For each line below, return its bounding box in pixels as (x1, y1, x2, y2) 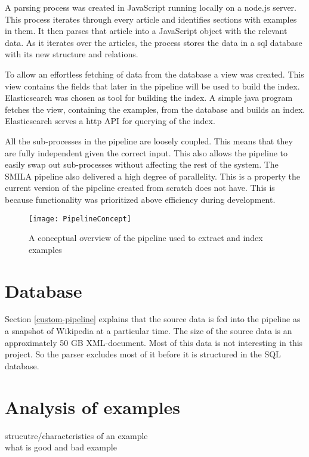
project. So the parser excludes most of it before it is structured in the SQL (5, 348, 281, 360)
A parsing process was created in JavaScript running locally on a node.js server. (5, 1, 296, 13)
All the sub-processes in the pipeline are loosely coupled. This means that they (5, 134, 293, 147)
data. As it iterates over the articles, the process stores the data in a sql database (5, 36, 302, 48)
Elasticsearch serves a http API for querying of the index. (5, 115, 215, 127)
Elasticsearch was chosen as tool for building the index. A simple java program (5, 91, 293, 104)
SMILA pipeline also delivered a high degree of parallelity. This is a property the (5, 169, 300, 182)
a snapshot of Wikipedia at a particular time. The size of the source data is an (5, 325, 292, 337)
